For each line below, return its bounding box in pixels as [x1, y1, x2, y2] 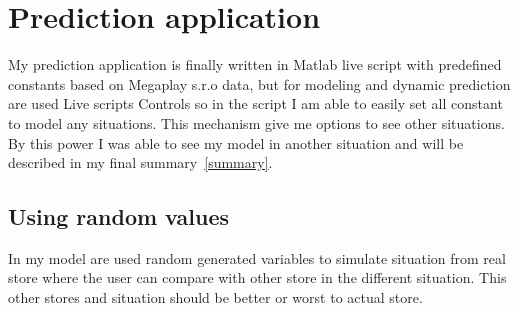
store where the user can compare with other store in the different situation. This [8, 267, 507, 288]
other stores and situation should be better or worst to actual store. [8, 287, 423, 308]
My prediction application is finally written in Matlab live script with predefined [8, 54, 502, 75]
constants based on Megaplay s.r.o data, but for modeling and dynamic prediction [8, 73, 511, 94]
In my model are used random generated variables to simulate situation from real [8, 247, 506, 268]
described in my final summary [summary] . [8, 152, 273, 173]
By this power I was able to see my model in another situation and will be [8, 132, 464, 153]
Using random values [8, 201, 229, 232]
